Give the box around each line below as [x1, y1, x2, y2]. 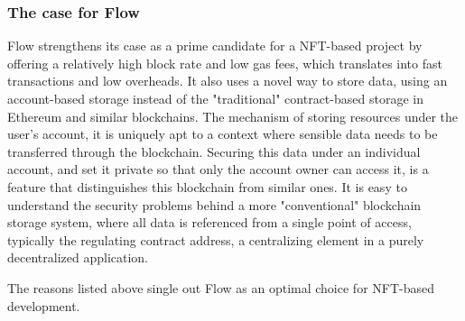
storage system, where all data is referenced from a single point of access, [7, 213, 412, 232]
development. [7, 296, 80, 315]
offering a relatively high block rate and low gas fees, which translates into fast [7, 53, 442, 72]
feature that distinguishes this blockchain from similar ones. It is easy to [7, 177, 407, 196]
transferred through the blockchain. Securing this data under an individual [7, 142, 421, 160]
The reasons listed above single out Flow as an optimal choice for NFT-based [7, 278, 434, 297]
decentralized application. [7, 248, 149, 267]
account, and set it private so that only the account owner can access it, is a [7, 160, 429, 179]
